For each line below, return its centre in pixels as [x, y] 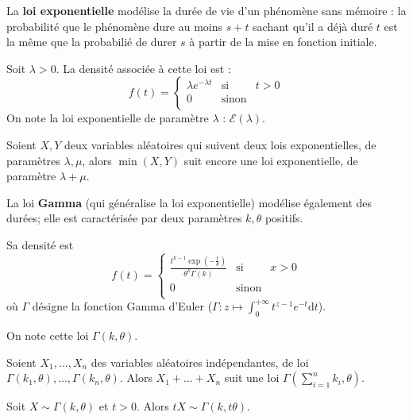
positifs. [284, 218]
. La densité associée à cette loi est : [143, 68]
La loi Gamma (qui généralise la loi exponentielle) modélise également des [189, 202]
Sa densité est [40, 244]
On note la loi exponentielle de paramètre [108, 118]
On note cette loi [48, 335]
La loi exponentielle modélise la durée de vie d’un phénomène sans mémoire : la [206, 10]
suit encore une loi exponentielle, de [271, 160]
